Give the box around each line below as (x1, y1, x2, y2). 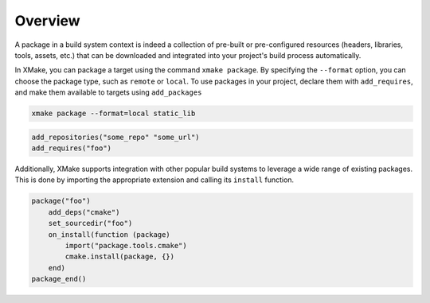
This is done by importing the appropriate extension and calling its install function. (14, 175, 295, 185)
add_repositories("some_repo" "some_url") (31, 132, 200, 142)
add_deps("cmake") (48, 208, 120, 216)
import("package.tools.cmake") (64, 241, 187, 250)
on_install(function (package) (48, 230, 170, 239)
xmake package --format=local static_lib (31, 109, 196, 118)
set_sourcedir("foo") (48, 219, 133, 228)
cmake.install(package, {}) (64, 252, 175, 262)
